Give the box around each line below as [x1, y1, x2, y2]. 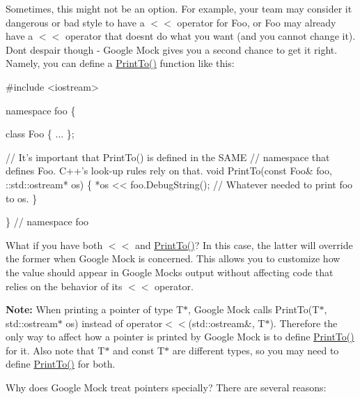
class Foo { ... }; [6, 126, 75, 141]
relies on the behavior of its [6, 278, 123, 293]
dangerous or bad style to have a [6, 15, 145, 29]
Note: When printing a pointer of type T [6, 302, 184, 317]
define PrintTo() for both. [6, 356, 116, 371]
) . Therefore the [269, 315, 338, 330]
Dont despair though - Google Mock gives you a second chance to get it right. [6, 42, 338, 57]
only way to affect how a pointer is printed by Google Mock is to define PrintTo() [6, 329, 354, 344]
